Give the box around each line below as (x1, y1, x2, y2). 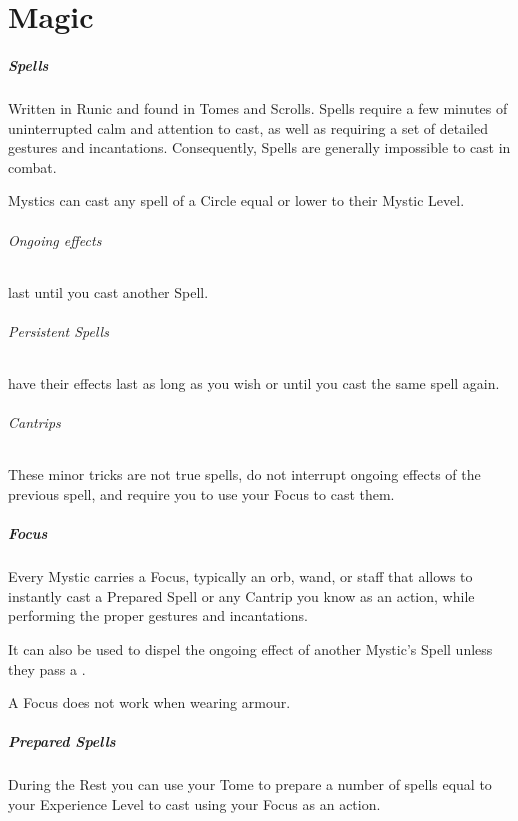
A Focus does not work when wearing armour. (8, 692, 291, 713)
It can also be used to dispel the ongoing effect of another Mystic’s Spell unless (8, 639, 493, 660)
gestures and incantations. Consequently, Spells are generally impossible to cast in (8, 137, 511, 158)
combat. (8, 156, 57, 177)
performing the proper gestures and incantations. (8, 605, 308, 626)
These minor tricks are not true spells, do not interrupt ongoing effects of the (8, 464, 481, 485)
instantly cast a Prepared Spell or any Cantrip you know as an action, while (8, 585, 475, 606)
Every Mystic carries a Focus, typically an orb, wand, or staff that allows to (8, 566, 473, 587)
